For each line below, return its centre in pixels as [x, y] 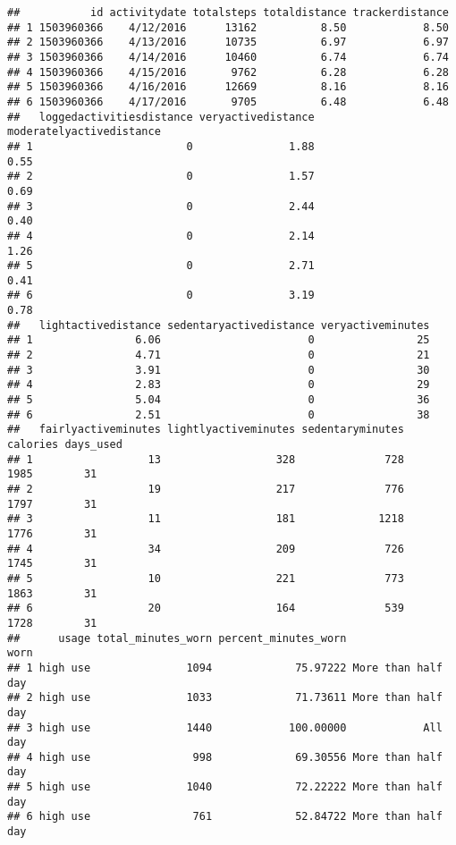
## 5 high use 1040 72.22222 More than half [225, 787]
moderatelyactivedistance [84, 132]
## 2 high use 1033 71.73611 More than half [225, 698]
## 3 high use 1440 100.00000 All [225, 727]
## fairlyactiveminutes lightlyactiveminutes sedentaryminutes [206, 430]
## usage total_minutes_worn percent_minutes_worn [177, 638]
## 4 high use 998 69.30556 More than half [225, 757]
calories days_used [65, 445]
